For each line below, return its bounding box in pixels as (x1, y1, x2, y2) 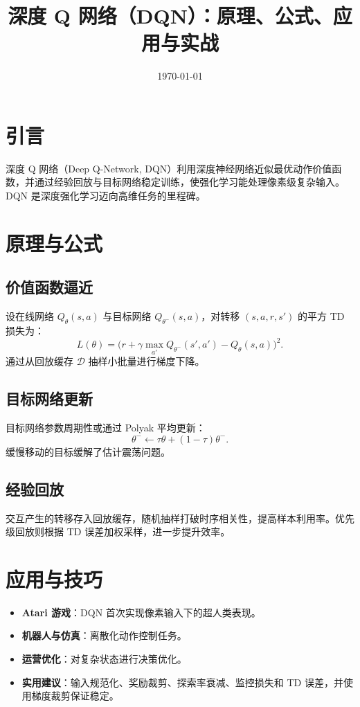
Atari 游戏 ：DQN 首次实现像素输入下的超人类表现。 (21, 605, 261, 619)
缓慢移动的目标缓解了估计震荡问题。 (6, 444, 170, 458)
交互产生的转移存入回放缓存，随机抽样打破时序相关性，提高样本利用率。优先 (6, 510, 354, 525)
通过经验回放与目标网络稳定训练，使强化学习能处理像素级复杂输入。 (34, 174, 345, 189)
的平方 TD (298, 309, 345, 323)
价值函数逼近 (6, 276, 93, 298)
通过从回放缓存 (6, 354, 73, 368)
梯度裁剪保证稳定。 (31, 688, 119, 703)
